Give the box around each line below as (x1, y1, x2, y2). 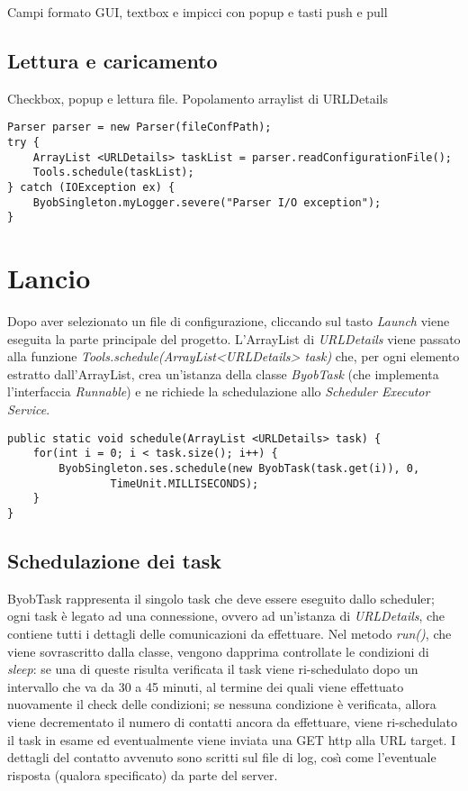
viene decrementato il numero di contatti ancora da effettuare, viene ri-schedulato (7, 712, 457, 731)
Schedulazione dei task (7, 547, 221, 574)
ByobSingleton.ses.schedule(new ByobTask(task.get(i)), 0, (58, 461, 420, 475)
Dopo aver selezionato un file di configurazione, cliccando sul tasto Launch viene (7, 312, 450, 331)
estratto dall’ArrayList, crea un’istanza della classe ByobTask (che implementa (7, 364, 439, 383)
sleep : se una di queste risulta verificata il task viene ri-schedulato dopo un (7, 659, 418, 678)
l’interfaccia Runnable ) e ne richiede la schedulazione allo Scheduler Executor (7, 382, 430, 401)
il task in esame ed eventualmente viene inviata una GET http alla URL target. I (7, 730, 456, 749)
